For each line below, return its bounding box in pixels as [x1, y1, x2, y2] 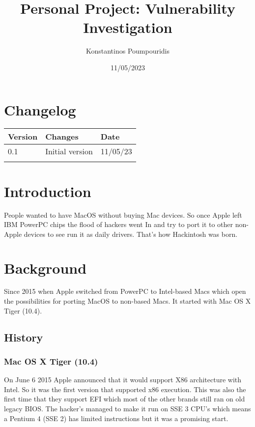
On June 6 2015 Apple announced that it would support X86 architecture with [4, 374, 242, 385]
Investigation [83, 17, 172, 37]
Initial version [45, 145, 93, 157]
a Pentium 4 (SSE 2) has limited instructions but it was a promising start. [4, 413, 228, 423]
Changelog [4, 99, 76, 119]
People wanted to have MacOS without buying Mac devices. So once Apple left [4, 209, 242, 220]
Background [4, 257, 87, 278]
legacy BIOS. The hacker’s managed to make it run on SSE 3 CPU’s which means [4, 403, 251, 414]
